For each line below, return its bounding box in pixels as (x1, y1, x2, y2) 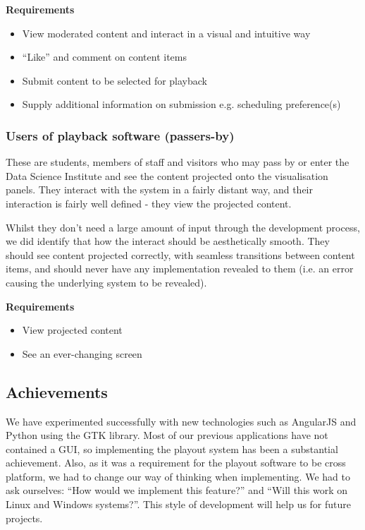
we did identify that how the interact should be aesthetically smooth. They (6, 234, 330, 248)
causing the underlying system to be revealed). (6, 275, 207, 289)
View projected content (22, 323, 123, 337)
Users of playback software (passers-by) (6, 126, 235, 144)
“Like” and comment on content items (22, 49, 187, 64)
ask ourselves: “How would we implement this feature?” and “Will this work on (6, 483, 348, 498)
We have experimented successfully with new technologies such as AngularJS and (6, 414, 357, 428)
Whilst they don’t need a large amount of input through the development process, (6, 219, 360, 234)
